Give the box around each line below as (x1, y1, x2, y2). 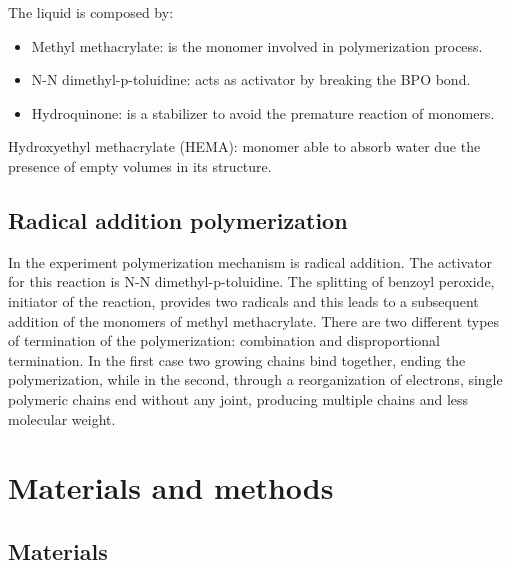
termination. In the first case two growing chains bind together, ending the (8, 349, 466, 370)
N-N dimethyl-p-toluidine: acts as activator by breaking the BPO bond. (31, 69, 471, 90)
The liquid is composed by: (8, 2, 174, 22)
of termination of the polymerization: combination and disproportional (8, 330, 440, 351)
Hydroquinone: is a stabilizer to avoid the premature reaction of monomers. (31, 102, 495, 123)
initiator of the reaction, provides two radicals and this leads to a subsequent (8, 290, 479, 311)
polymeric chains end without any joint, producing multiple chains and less (8, 388, 469, 409)
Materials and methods (8, 467, 334, 508)
